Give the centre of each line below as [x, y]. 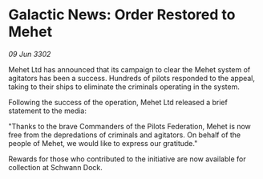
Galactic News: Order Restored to [122, 15]
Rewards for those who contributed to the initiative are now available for [127, 159]
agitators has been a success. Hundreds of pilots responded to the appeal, [131, 78]
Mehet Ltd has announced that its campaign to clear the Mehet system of [129, 69]
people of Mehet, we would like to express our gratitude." [103, 143]
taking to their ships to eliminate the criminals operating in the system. [124, 87]
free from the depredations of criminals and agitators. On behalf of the [125, 135]
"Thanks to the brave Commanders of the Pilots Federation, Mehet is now [129, 126]
